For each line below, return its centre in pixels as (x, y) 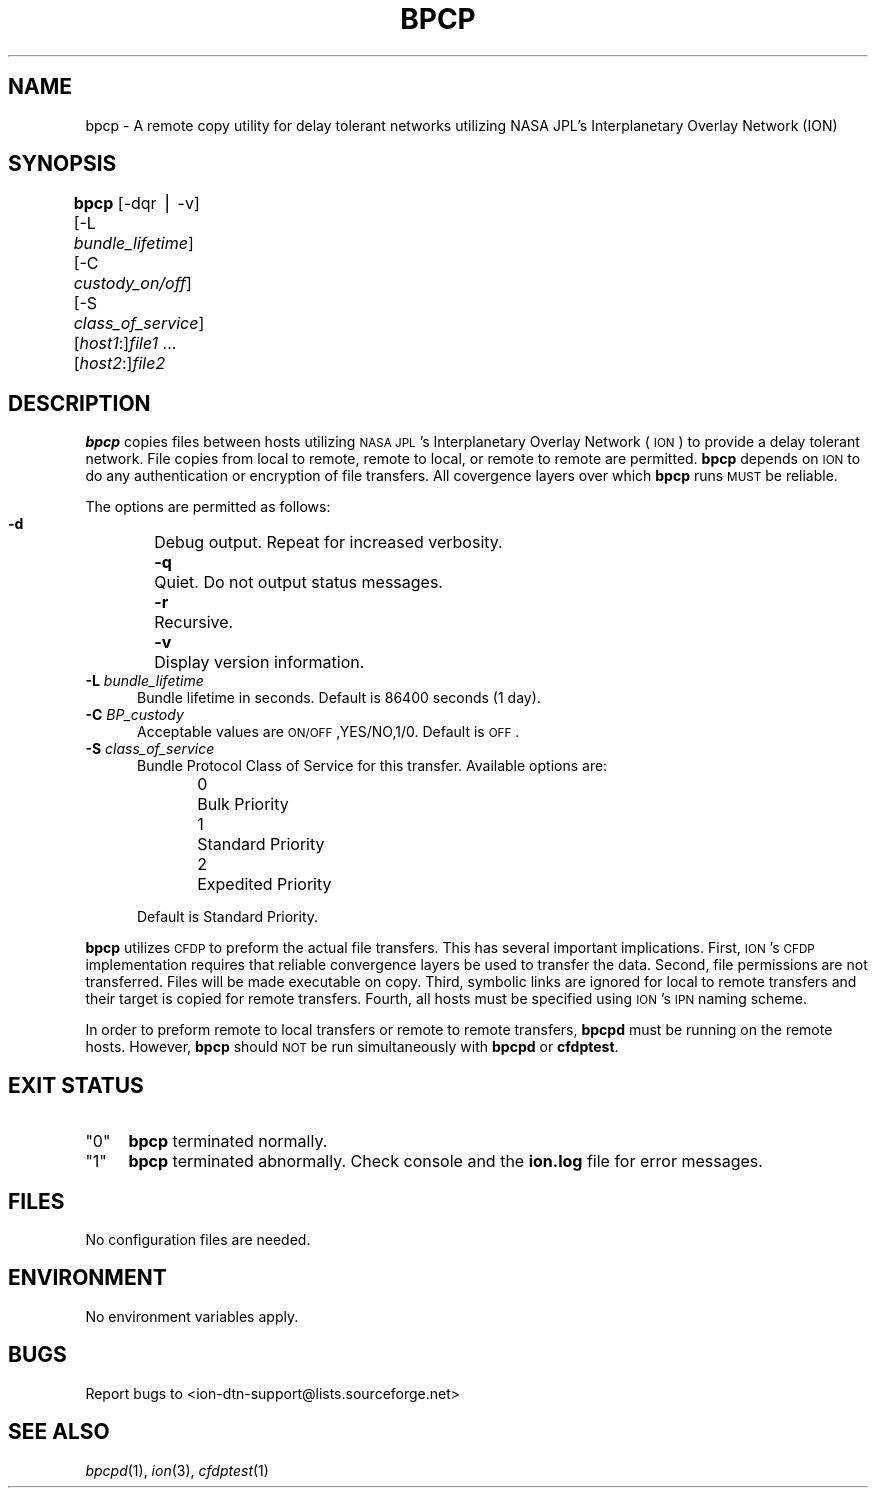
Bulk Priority (243, 804)
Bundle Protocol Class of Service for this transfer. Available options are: (372, 766)
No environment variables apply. (192, 1316)
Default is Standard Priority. (228, 917)
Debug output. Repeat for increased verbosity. (328, 542)
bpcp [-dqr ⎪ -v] (136, 203)
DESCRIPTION (79, 403)
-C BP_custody (134, 715)
